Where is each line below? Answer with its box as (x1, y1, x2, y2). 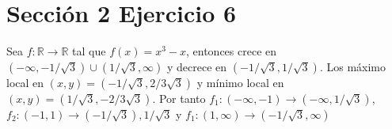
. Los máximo (319, 58, 386, 74)
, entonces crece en (186, 43, 277, 59)
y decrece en (167, 58, 227, 74)
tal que (72, 43, 106, 59)
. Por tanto (152, 89, 206, 106)
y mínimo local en (196, 74, 284, 90)
